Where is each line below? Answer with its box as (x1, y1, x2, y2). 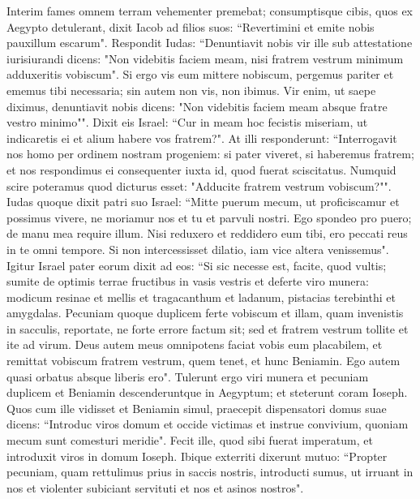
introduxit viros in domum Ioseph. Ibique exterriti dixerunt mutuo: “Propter (6, 447, 388, 464)
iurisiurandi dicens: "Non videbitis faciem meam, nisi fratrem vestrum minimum (6, 49, 404, 67)
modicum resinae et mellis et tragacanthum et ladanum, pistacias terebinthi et (6, 288, 396, 305)
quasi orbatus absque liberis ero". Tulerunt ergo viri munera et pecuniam (6, 368, 369, 385)
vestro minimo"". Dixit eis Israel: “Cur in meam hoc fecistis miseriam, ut (6, 114, 368, 131)
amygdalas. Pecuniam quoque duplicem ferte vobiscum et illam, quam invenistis (6, 304, 404, 321)
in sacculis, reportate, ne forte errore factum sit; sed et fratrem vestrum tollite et (6, 320, 409, 337)
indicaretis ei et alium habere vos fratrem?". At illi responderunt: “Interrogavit (6, 129, 397, 146)
